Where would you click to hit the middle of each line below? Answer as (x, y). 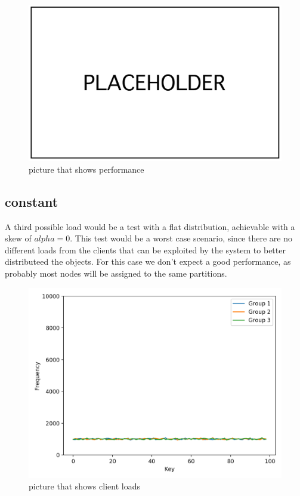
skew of (18, 238)
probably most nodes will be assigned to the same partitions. (116, 273)
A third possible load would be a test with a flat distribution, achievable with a (150, 226)
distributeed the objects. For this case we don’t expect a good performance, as (148, 261)
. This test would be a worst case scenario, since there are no (181, 238)
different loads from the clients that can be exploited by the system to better (145, 249)
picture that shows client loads (84, 486)
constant (32, 201)
